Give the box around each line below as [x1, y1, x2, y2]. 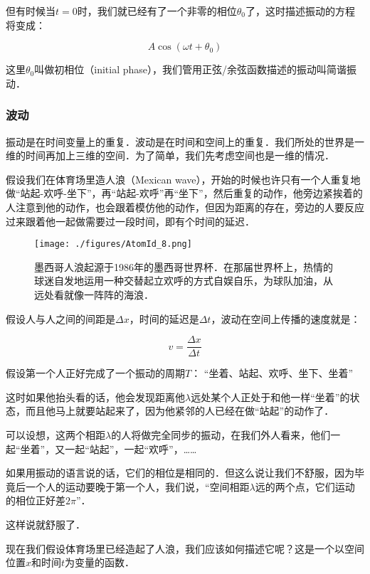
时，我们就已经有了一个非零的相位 [77, 4, 237, 18]
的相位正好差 [6, 493, 65, 508]
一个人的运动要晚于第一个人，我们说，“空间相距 [25, 479, 250, 494]
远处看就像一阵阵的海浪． [34, 287, 154, 302]
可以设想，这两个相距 [6, 427, 105, 442]
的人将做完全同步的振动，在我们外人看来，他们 [111, 427, 331, 442]
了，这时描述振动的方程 [245, 4, 355, 18]
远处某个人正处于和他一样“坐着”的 [191, 389, 350, 404]
